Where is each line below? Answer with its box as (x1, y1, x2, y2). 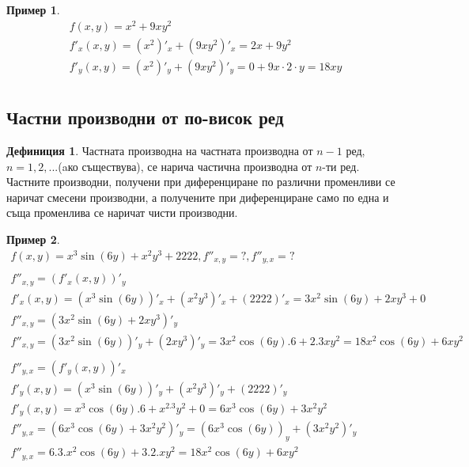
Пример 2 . (6, 230, 60, 247)
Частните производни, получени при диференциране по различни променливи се (6, 173, 395, 190)
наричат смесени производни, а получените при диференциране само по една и (6, 188, 389, 205)
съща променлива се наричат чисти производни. (6, 204, 238, 221)
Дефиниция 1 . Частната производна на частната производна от (6, 142, 313, 158)
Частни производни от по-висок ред (6, 105, 284, 130)
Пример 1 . (6, 2, 60, 17)
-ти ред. (322, 158, 360, 174)
